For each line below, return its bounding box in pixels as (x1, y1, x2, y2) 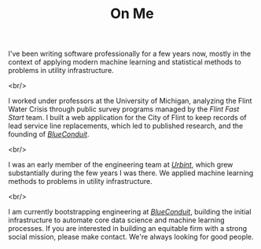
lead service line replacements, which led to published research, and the (8, 121, 244, 130)
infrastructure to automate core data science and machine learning (8, 215, 225, 225)
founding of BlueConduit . (8, 130, 90, 139)
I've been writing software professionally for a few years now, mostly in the (8, 49, 252, 59)
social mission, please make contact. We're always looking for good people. (8, 233, 254, 242)
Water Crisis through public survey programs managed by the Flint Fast (8, 104, 240, 114)
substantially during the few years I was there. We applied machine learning (8, 168, 254, 178)
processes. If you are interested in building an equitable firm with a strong (8, 224, 248, 233)
